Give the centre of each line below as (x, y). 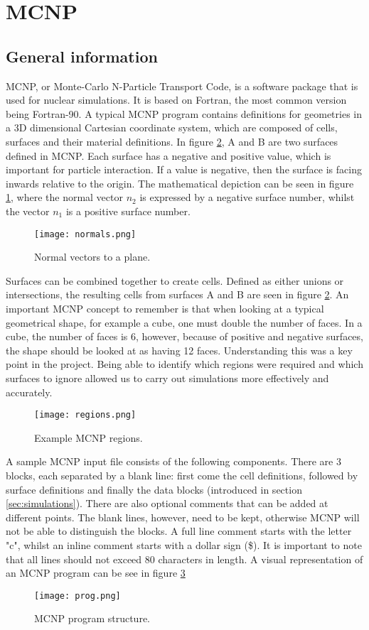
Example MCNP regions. (89, 437)
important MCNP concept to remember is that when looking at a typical (165, 308)
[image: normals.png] (85, 234)
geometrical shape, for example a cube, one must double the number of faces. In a (184, 322)
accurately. (29, 392)
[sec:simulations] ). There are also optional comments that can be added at (167, 503)
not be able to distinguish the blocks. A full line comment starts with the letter (179, 531)
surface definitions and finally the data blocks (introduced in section (154, 489)
